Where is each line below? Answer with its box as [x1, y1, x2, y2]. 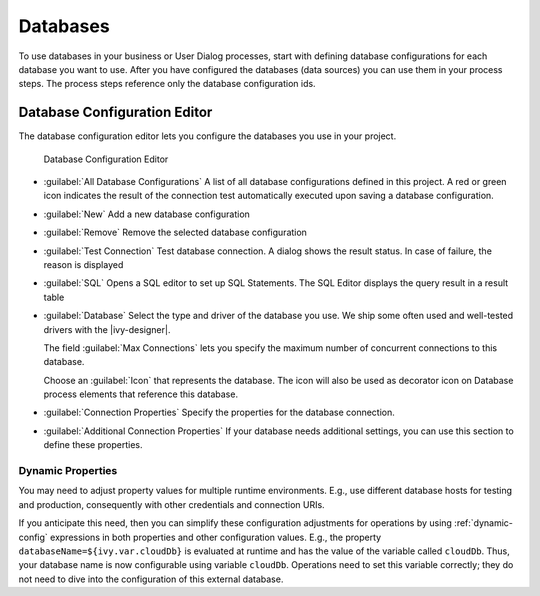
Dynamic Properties [18, 464, 118, 478]
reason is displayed [43, 258, 124, 270]
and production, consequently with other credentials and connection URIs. [18, 498, 325, 510]
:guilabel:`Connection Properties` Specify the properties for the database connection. [43, 406, 395, 419]
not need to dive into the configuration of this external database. [18, 573, 284, 585]
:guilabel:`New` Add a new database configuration [43, 208, 250, 220]
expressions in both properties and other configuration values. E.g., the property [50, 531, 382, 543]
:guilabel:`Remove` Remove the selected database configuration [43, 226, 307, 239]
